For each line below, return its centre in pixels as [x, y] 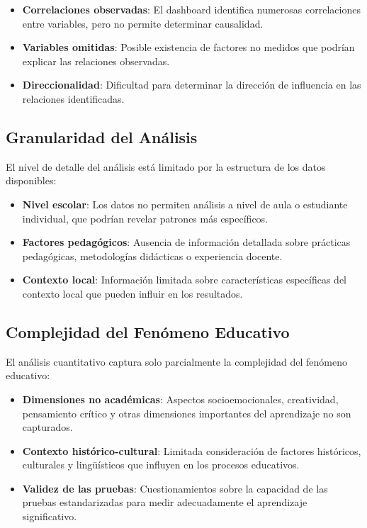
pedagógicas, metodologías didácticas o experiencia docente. [152, 255]
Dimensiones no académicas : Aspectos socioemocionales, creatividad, [180, 399]
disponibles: [31, 180]
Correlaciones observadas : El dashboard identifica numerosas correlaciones [191, 9]
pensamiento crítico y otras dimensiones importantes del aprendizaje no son [187, 413]
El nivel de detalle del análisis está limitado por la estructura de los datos [166, 166]
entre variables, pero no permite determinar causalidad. [143, 23]
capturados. [47, 427]
